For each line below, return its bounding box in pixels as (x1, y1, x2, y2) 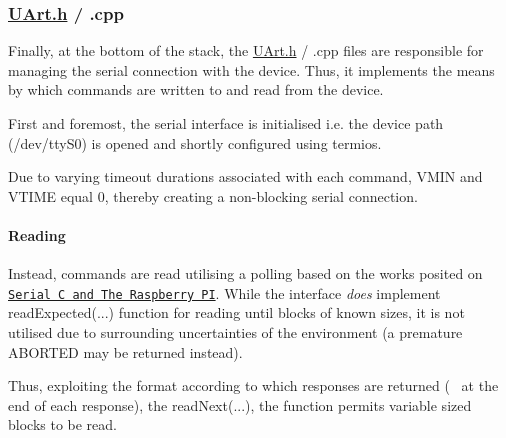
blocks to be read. (8, 414, 118, 435)
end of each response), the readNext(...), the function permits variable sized (8, 394, 472, 415)
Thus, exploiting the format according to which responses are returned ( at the (8, 375, 499, 396)
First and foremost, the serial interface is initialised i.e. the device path (8, 113, 444, 133)
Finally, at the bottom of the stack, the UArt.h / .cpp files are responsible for (8, 40, 484, 61)
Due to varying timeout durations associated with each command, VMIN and (8, 166, 483, 187)
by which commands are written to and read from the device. (8, 79, 384, 100)
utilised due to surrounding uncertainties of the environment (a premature (8, 322, 463, 343)
